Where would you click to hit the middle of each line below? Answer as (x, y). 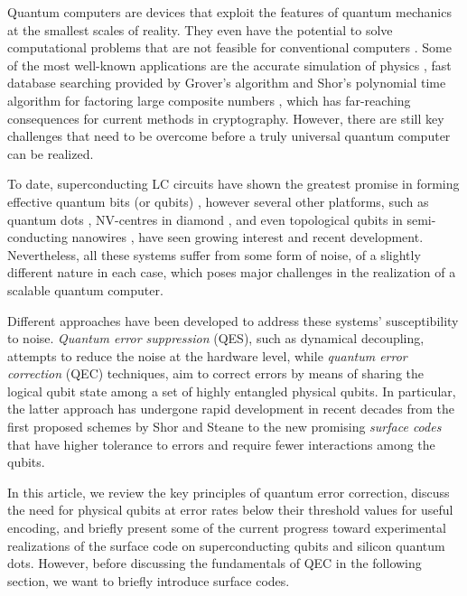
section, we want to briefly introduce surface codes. (149, 580)
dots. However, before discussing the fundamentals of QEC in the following (215, 563)
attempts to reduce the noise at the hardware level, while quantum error (207, 355)
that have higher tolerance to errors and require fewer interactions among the (221, 444)
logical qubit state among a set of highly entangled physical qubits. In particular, (232, 391)
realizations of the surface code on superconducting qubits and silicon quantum (226, 545)
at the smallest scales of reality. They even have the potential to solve (200, 29)
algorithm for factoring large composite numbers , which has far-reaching (209, 100)
